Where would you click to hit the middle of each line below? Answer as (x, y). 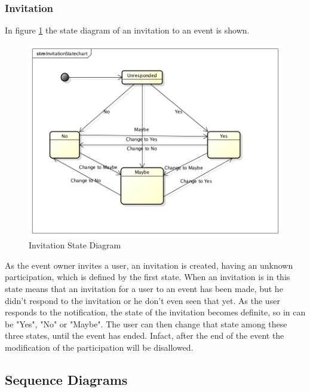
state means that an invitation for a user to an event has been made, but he (144, 289)
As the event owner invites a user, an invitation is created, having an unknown (149, 265)
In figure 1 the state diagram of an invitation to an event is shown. (127, 30)
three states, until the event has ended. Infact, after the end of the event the (145, 335)
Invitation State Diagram (75, 245)
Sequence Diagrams (66, 380)
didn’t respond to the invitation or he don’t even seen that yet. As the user (142, 300)
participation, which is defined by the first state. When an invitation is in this (148, 277)
